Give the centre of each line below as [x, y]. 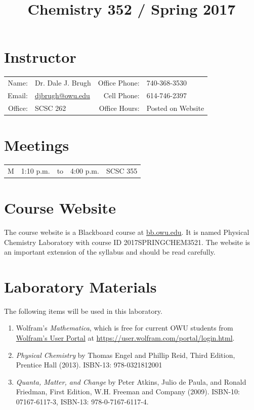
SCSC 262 [50, 108]
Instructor [40, 57]
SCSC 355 [122, 170]
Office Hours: [119, 108]
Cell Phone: [121, 95]
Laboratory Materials [80, 286]
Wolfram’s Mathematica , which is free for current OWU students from [124, 328]
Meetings [37, 145]
